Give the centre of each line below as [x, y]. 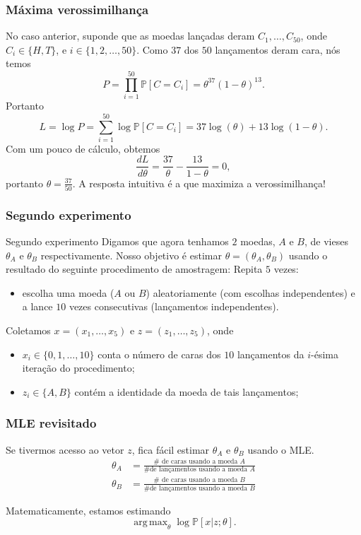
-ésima [325, 354]
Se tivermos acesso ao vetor [65, 449]
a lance [37, 306]
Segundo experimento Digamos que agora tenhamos [117, 241]
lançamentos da [271, 354]
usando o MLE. [281, 449]
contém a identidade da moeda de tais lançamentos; [187, 391]
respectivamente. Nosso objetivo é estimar [131, 255]
